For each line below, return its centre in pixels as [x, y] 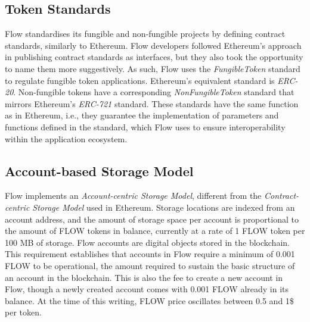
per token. [23, 312]
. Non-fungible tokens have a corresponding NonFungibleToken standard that [154, 92]
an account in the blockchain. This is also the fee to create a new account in [144, 277]
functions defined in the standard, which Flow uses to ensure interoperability [145, 126]
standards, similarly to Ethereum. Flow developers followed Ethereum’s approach [153, 45]
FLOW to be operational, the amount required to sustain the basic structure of [150, 265]
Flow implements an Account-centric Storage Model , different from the [133, 196]
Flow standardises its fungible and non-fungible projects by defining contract [145, 34]
